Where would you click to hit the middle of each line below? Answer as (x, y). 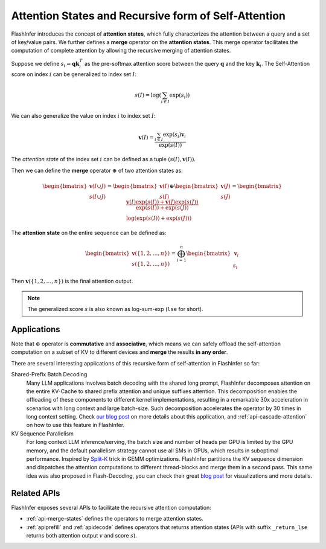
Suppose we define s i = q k (45, 64)
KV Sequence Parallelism (42, 433)
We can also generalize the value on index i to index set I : (83, 116)
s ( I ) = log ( (148, 95)
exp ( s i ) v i (175, 135)
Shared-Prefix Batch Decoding (49, 374)
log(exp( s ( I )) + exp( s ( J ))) (159, 218)
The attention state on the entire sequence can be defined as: (89, 233)
